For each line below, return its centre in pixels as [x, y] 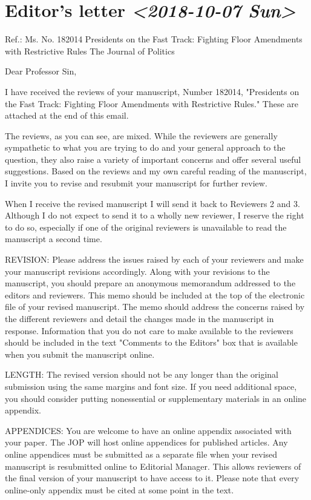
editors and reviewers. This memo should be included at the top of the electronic [155, 294]
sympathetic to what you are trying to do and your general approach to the [145, 147]
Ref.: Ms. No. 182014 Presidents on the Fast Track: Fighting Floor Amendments [154, 39]
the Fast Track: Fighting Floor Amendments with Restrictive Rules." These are [152, 103]
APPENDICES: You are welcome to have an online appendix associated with [148, 430]
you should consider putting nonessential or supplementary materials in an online [156, 398]
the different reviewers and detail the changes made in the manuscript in [139, 318]
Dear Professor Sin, [41, 71]
